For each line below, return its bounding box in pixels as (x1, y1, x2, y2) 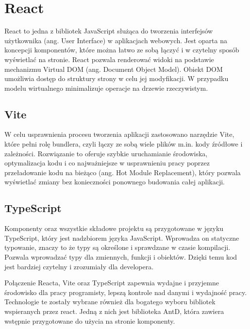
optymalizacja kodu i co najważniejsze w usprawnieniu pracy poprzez (4, 158, 210, 168)
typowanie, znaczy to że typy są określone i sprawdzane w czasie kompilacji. (4, 242, 231, 252)
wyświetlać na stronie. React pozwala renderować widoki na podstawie (4, 54, 214, 64)
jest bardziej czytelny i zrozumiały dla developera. (4, 261, 154, 271)
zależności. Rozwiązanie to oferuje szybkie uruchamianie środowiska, (4, 148, 208, 158)
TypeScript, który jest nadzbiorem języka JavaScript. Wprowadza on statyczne (4, 232, 239, 243)
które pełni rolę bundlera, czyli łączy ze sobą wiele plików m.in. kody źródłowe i (4, 139, 243, 149)
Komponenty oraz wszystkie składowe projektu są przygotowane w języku (4, 223, 224, 233)
